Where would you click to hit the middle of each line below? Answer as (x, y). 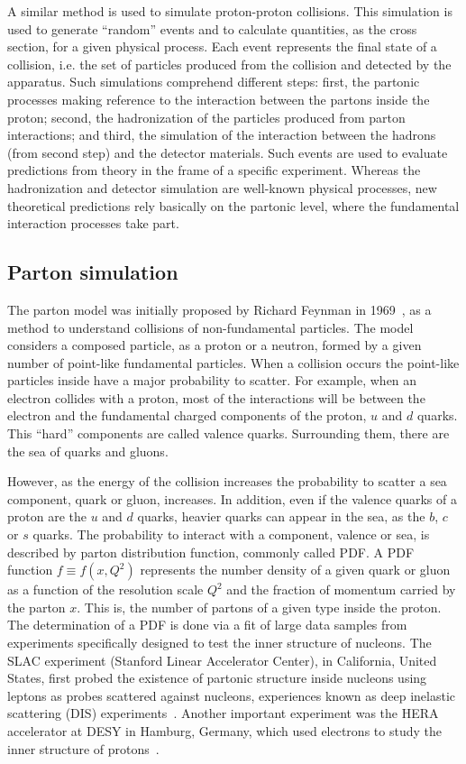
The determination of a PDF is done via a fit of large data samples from (207, 625)
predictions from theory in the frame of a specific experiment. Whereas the (214, 170)
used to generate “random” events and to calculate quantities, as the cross (212, 28)
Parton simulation (93, 272)
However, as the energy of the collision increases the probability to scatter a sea (227, 481)
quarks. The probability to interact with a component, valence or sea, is (231, 534)
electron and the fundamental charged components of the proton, (187, 415)
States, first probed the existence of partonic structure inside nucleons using (217, 678)
